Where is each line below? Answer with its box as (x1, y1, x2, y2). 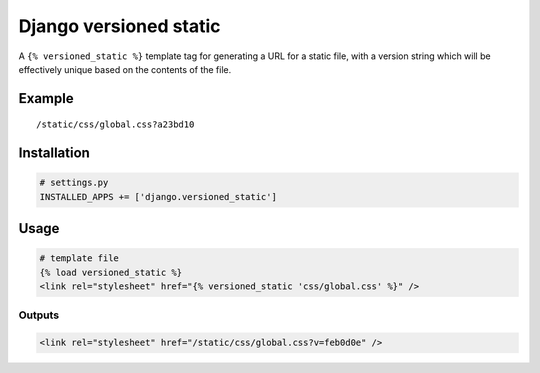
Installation (18, 145, 90, 162)
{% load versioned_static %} (39, 266, 183, 278)
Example (18, 90, 74, 107)
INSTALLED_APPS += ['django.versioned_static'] (39, 191, 277, 202)
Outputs (18, 308, 60, 322)
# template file (39, 253, 120, 264)
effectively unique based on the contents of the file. (18, 63, 232, 75)
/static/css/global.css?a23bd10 (36, 119, 195, 130)
